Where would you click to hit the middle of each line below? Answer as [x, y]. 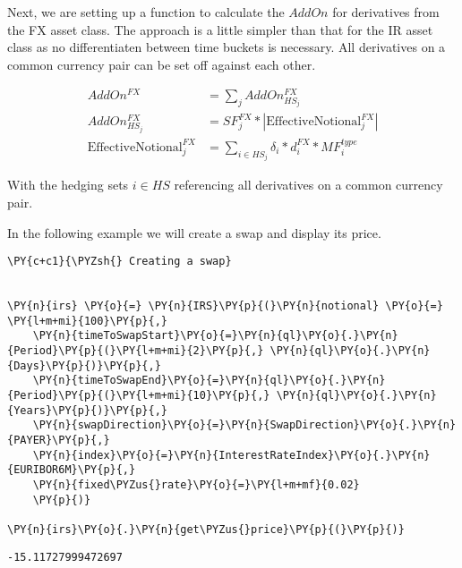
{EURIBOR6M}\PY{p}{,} [72, 470]
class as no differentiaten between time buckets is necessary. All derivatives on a [227, 47]
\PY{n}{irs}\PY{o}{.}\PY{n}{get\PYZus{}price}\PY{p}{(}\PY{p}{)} [206, 529]
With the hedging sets [68, 185]
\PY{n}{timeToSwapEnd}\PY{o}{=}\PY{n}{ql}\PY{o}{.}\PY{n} [209, 381]
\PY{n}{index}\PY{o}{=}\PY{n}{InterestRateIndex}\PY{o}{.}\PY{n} [231, 455]
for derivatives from [386, 12]
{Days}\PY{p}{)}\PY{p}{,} [84, 365]
